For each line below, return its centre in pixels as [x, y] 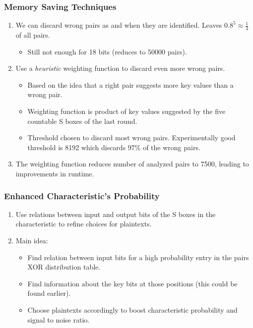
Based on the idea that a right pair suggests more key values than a [130, 84]
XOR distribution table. [64, 267]
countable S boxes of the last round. [82, 121]
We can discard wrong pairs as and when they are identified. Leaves [119, 25]
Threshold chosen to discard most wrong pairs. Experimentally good [131, 137]
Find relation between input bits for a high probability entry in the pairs [138, 257]
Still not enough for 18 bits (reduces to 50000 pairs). [107, 51]
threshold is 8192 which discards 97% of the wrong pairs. [114, 147]
